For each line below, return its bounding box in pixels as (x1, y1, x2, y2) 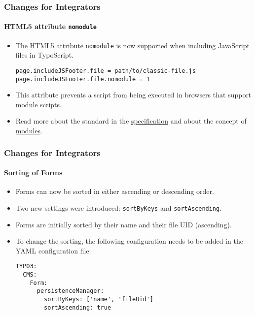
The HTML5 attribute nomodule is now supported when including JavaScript (15, 40, 250, 50)
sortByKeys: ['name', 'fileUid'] (44, 295, 153, 303)
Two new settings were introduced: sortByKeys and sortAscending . (15, 202, 222, 213)
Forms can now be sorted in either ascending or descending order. (15, 186, 214, 196)
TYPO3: (15, 263, 37, 270)
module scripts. (15, 99, 62, 109)
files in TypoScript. (15, 50, 73, 60)
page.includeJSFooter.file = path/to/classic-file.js (15, 67, 196, 74)
